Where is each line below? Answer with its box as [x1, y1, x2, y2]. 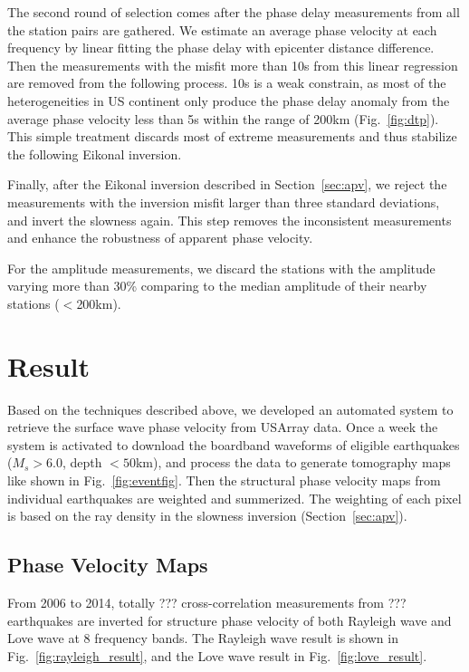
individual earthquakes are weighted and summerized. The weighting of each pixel [7, 488, 462, 507]
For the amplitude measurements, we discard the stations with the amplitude [7, 258, 435, 277]
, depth [62, 453, 102, 472]
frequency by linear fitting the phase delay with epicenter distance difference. [7, 38, 435, 57]
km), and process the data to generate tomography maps [135, 453, 451, 472]
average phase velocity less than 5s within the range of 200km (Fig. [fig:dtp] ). [7, 109, 439, 128]
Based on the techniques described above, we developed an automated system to [7, 399, 454, 418]
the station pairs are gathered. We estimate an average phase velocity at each [7, 20, 437, 39]
